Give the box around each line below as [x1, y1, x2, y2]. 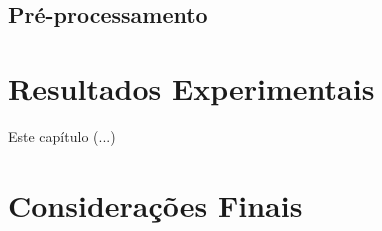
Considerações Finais [8, 184, 303, 225]
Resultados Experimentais [8, 67, 375, 108]
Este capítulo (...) [8, 125, 116, 146]
